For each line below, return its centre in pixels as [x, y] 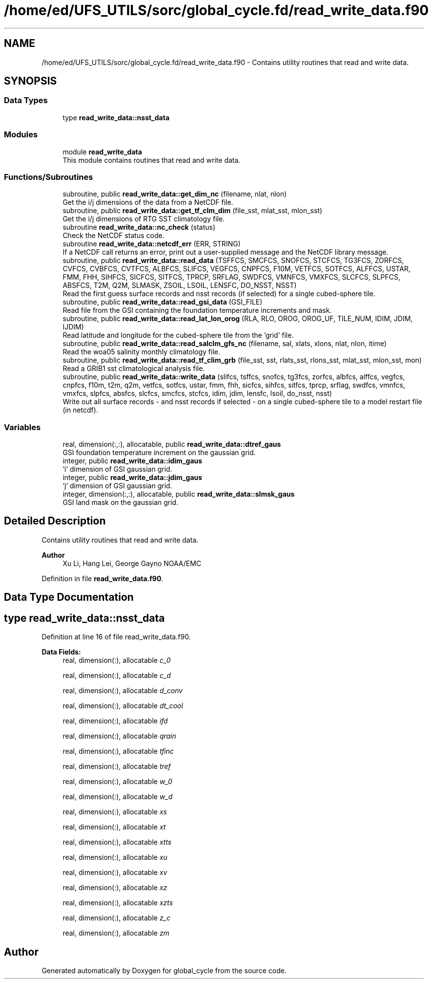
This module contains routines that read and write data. [152, 160]
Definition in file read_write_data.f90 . [103, 578]
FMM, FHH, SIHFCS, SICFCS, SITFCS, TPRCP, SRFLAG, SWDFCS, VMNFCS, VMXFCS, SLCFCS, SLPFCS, [231, 277]
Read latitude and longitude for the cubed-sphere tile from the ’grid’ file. [178, 335]
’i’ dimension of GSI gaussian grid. [117, 469]
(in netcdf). [80, 410]
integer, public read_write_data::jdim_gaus [133, 478]
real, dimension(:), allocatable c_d [117, 676]
